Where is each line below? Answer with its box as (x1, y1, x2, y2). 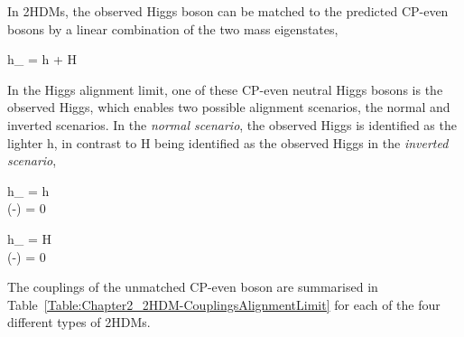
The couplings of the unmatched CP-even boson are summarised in (7, 277, 378, 296)
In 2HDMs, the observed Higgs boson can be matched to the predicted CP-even (7, 2, 449, 20)
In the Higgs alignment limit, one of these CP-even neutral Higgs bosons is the (7, 80, 443, 98)
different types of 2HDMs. (7, 313, 151, 332)
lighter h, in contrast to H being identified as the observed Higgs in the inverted (7, 133, 449, 152)
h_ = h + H (7, 50, 77, 69)
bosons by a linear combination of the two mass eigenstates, (7, 19, 339, 38)
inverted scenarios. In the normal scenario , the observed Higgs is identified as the (7, 115, 457, 134)
